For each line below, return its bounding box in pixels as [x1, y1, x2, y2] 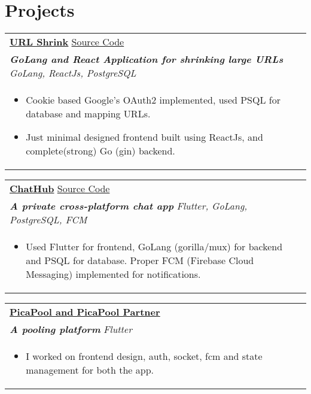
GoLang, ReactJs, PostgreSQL [10, 66, 136, 80]
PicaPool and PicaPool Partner [10, 305, 160, 319]
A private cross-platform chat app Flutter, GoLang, [10, 199, 248, 213]
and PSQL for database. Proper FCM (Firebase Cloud [26, 253, 254, 268]
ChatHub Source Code [10, 181, 110, 196]
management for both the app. [26, 363, 154, 377]
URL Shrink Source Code [10, 35, 124, 49]
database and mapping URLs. [26, 107, 151, 121]
